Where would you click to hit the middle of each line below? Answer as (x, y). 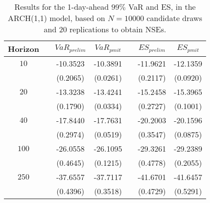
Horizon (23, 49)
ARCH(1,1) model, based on (57, 18)
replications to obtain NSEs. (118, 29)
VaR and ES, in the (162, 7)
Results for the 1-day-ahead (62, 7)
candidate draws (174, 18)
